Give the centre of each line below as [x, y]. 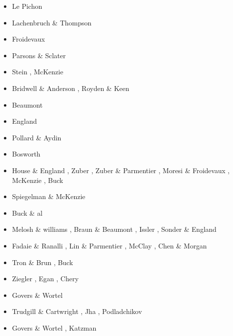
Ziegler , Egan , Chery [45, 279]
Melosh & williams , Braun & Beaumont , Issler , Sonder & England [114, 229]
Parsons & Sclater [39, 55]
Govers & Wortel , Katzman [54, 327]
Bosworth [26, 154]
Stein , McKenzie [38, 72]
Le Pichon [27, 6]
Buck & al [27, 213]
